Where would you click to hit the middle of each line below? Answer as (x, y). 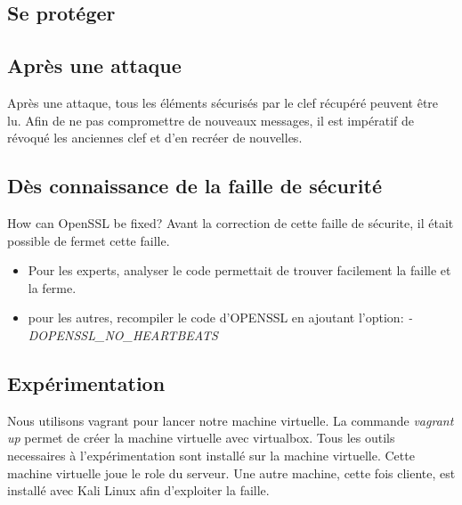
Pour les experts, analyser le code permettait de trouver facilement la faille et (239, 270)
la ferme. (52, 287)
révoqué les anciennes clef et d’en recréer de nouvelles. (155, 138)
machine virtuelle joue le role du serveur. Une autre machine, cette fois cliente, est (231, 472)
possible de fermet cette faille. (89, 240)
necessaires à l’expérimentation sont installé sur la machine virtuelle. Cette (211, 455)
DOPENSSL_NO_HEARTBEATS (123, 334)
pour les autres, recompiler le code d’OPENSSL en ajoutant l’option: (216, 318)
